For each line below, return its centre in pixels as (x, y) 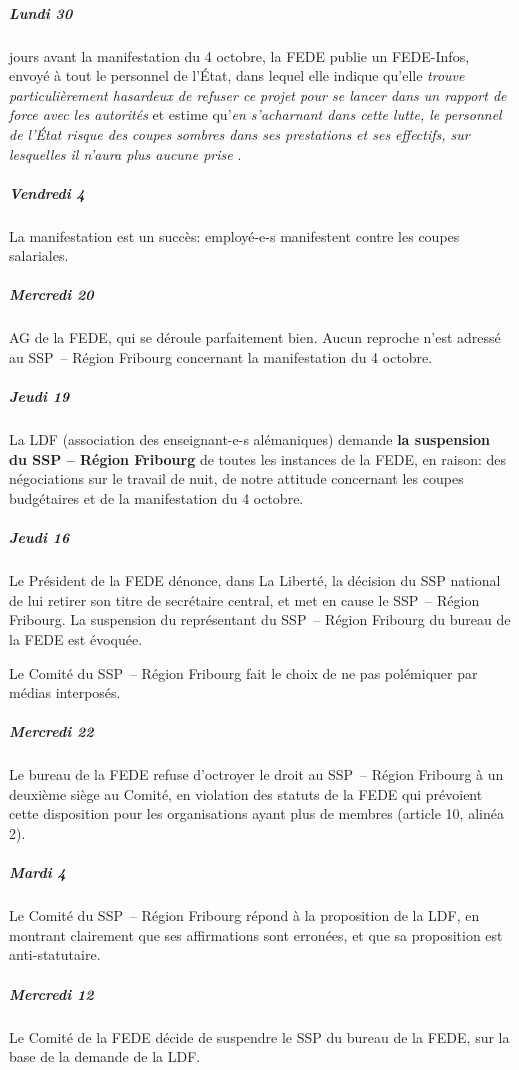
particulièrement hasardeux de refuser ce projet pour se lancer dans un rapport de (258, 94)
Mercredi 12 (51, 993)
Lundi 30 (41, 12)
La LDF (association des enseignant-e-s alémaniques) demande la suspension (249, 439)
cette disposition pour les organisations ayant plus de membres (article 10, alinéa (256, 813)
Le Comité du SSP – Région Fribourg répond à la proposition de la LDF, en (244, 915)
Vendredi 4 (47, 192)
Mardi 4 (37, 872)
